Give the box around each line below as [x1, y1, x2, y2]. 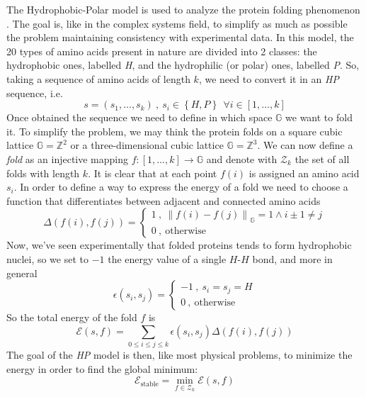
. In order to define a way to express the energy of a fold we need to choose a [13, 179, 348, 194]
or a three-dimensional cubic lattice [70, 138, 224, 152]
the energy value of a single [108, 251, 227, 266]
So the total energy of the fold [6, 310, 137, 325]
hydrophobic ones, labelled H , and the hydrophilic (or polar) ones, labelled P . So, [6, 57, 360, 72]
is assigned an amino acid [248, 165, 360, 180]
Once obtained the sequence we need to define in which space [6, 110, 273, 125]
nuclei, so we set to [6, 251, 89, 266]
